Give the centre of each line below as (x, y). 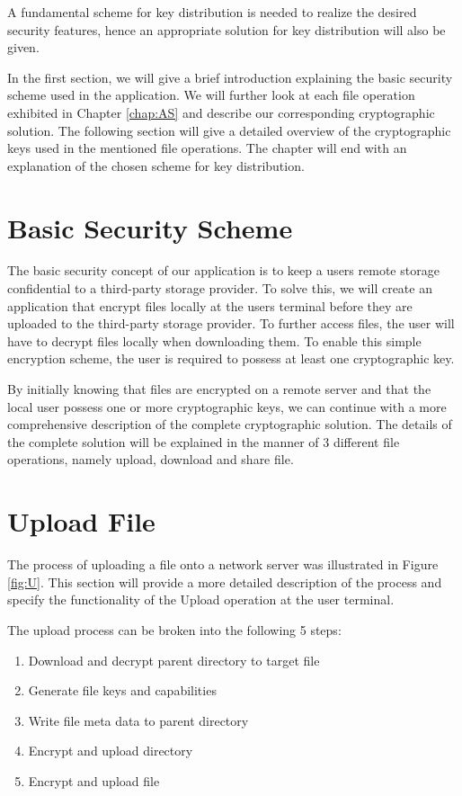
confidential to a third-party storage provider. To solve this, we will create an (220, 288)
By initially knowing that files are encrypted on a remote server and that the (219, 389)
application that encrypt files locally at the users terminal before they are (210, 305)
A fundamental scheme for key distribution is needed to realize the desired (212, 12)
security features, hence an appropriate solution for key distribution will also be (227, 29)
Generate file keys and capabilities (122, 690)
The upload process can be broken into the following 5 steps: (174, 629)
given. (23, 47)
